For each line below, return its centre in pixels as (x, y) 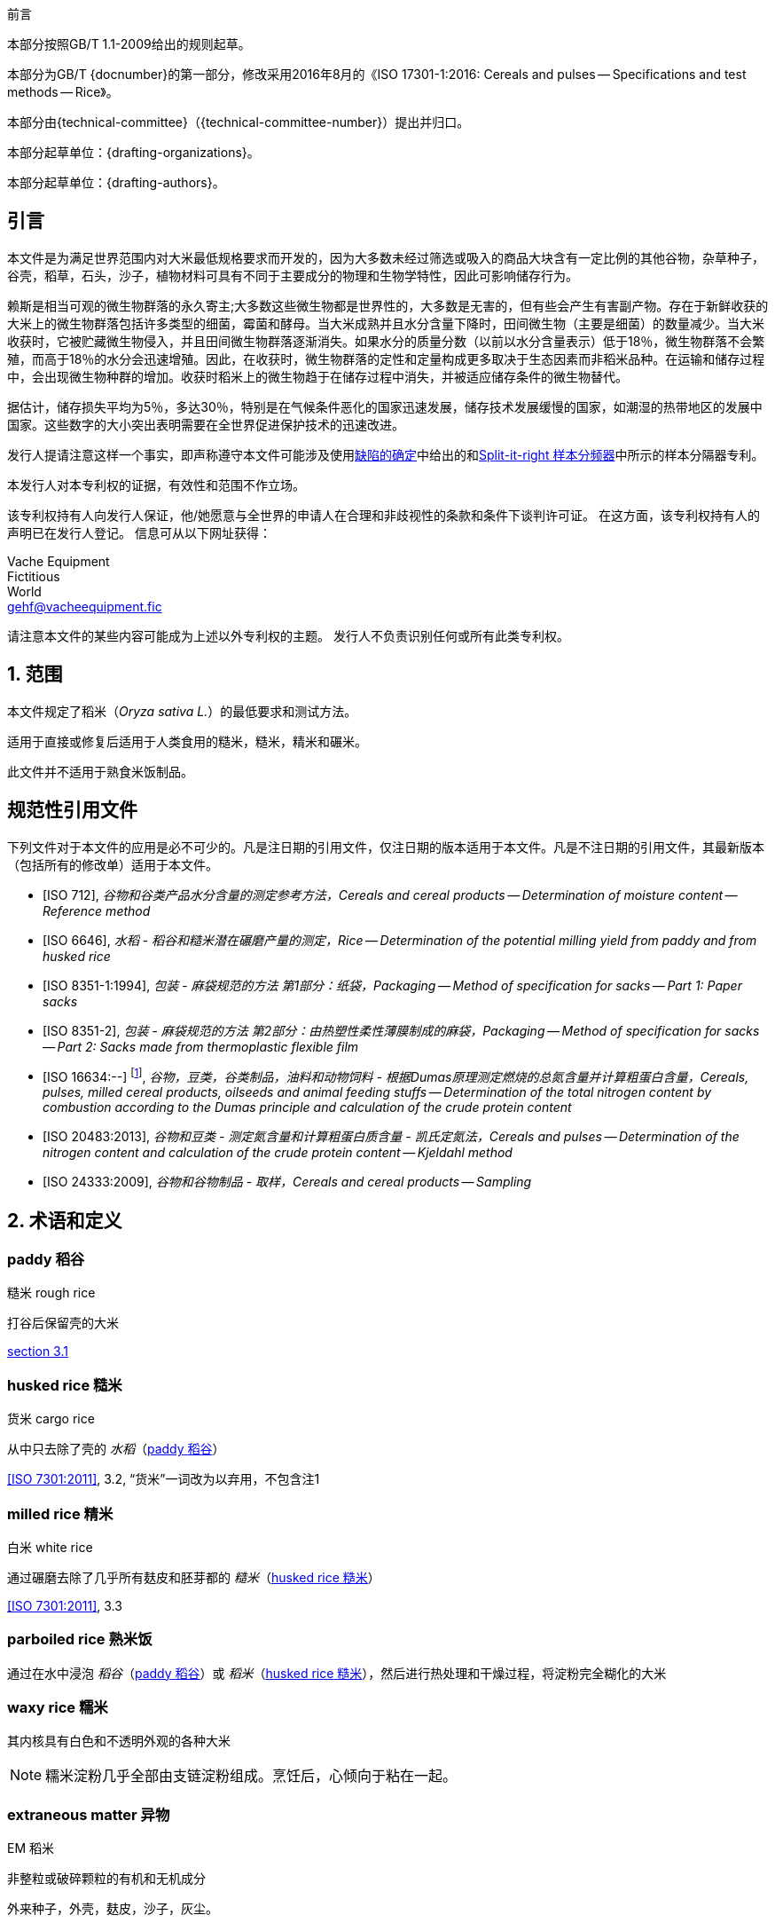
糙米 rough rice (51, 1293)
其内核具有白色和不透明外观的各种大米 (119, 1741)
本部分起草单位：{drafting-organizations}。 (133, 152)
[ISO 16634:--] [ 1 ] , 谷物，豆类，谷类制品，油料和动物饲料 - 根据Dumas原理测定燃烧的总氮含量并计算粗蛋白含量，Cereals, (396, 1075)
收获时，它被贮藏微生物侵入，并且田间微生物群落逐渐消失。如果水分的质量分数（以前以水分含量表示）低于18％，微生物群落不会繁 (386, 341)
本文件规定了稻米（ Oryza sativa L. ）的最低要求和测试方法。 (182, 711)
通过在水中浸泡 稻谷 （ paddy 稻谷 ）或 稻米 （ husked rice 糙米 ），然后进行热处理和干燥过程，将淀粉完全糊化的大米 (337, 1673)
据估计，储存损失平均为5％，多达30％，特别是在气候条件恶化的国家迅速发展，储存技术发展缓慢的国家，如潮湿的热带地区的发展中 (385, 406)
